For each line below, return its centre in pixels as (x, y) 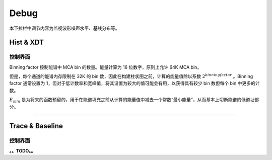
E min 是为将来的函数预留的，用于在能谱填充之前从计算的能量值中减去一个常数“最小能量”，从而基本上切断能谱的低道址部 (134, 100)
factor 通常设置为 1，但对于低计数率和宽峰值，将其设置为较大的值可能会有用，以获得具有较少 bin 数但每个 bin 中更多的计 (134, 84)
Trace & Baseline (36, 126)
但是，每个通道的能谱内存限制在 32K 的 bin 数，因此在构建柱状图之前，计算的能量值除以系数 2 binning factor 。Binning (131, 76)
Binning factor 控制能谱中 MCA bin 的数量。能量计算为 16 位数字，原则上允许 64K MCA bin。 (106, 67)
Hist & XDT (26, 43)
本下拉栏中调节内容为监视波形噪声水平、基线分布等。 (64, 28)
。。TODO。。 (22, 150)
